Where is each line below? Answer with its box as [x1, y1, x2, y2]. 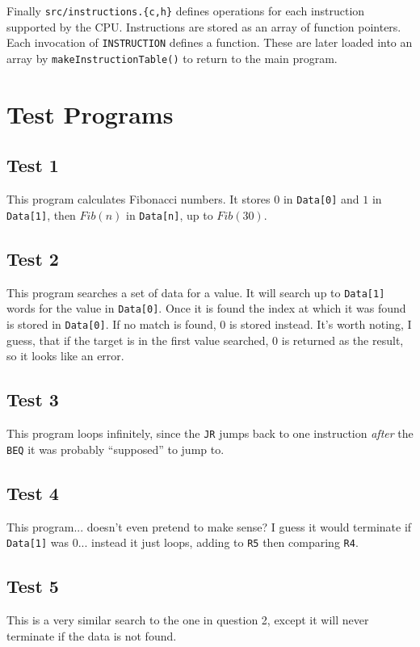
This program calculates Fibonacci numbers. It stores [6, 191, 271, 208]
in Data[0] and [283, 191, 359, 208]
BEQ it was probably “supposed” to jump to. [6, 440, 225, 457]
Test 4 [6, 480, 59, 505]
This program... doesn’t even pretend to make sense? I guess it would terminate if [6, 518, 412, 535]
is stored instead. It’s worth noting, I [229, 315, 412, 332]
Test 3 [6, 387, 59, 412]
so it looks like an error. [6, 347, 124, 364]
